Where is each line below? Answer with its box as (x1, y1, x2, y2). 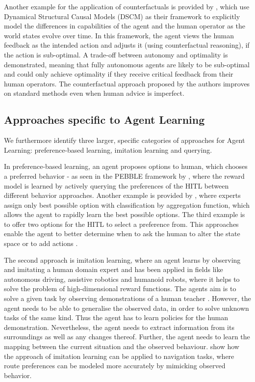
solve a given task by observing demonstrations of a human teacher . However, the (4, 293, 251, 303)
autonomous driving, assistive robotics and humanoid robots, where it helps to (4, 273, 240, 284)
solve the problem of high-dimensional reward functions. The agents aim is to (4, 283, 236, 294)
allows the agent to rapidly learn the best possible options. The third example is (4, 209, 245, 219)
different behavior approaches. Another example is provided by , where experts (4, 190, 241, 200)
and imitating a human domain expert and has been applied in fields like (4, 264, 223, 274)
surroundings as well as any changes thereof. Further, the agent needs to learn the (4, 331, 250, 342)
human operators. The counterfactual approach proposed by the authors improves (4, 78, 250, 88)
